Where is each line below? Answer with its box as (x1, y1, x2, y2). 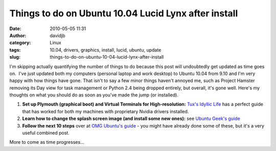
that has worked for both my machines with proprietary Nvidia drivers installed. (22, 108, 189, 114)
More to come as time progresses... (9, 139, 84, 145)
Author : (9, 32, 27, 38)
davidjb (50, 32, 66, 38)
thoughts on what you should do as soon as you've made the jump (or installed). (9, 92, 179, 98)
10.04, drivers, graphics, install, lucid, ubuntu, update (50, 46, 162, 53)
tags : (9, 46, 21, 53)
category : (9, 40, 31, 46)
